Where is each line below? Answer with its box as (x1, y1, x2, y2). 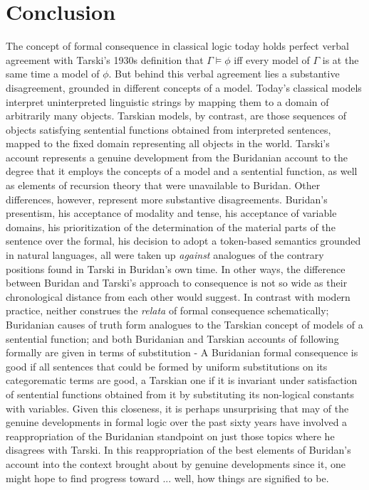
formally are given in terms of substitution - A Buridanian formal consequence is (6, 345, 358, 360)
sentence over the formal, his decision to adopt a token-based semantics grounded (6, 233, 361, 248)
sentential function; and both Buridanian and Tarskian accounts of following (6, 331, 339, 346)
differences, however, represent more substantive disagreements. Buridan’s (6, 191, 328, 206)
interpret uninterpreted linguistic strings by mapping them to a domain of (6, 94, 329, 109)
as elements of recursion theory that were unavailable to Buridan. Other (6, 178, 321, 193)
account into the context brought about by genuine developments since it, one (6, 456, 345, 471)
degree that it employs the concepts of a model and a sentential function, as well (6, 164, 358, 179)
